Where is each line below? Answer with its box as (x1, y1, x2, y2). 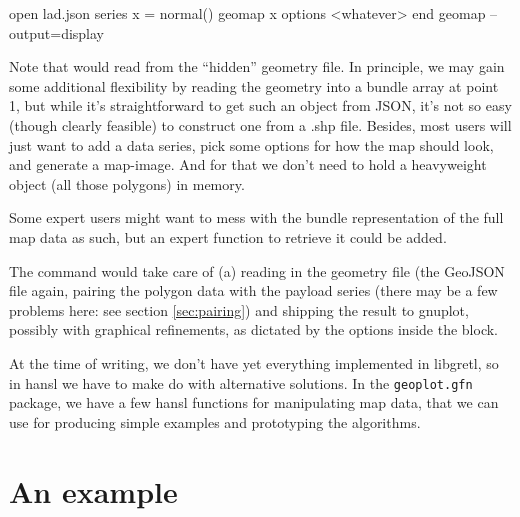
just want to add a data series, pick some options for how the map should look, (9, 134, 494, 155)
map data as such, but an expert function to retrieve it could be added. (9, 226, 447, 247)
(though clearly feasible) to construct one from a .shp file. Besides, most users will (9, 114, 512, 135)
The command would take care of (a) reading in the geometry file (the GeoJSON (9, 260, 505, 281)
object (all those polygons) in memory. (9, 173, 245, 194)
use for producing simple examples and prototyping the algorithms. (9, 411, 421, 432)
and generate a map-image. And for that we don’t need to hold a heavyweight (9, 154, 487, 175)
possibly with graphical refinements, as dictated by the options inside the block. (9, 319, 499, 340)
